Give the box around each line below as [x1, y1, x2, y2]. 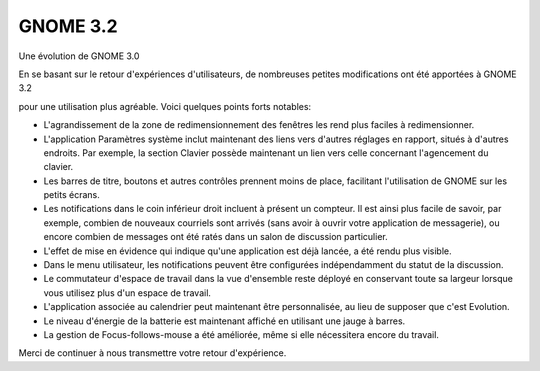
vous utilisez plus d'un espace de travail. [43, 286, 212, 299]
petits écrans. [43, 189, 100, 201]
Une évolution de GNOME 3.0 [18, 50, 140, 62]
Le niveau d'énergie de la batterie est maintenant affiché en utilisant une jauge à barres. [43, 315, 406, 327]
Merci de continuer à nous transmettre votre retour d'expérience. [18, 347, 287, 359]
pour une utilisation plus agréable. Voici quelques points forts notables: [18, 100, 312, 112]
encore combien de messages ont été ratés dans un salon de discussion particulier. [43, 231, 389, 243]
